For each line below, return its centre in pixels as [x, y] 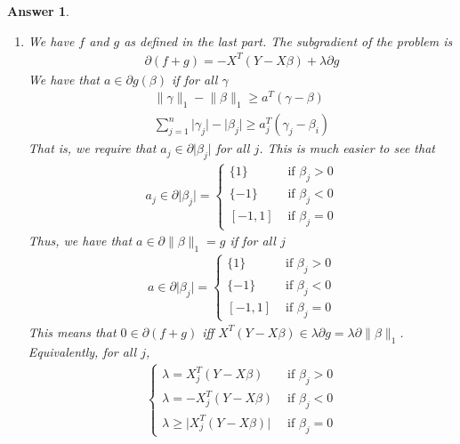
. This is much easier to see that [347, 148]
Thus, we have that [80, 241]
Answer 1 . [38, 11]
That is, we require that [92, 148]
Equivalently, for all [82, 351]
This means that [72, 331]
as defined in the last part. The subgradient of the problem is [288, 40]
